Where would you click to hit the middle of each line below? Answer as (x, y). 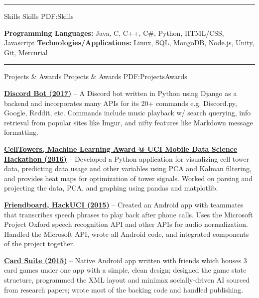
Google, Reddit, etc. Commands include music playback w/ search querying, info (128, 113)
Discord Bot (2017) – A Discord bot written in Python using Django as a (121, 93)
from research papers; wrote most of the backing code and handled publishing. (124, 289)
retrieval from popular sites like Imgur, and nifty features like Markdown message (129, 122)
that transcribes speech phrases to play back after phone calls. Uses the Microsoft (129, 214)
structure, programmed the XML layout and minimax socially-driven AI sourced (127, 280)
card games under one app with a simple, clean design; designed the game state (125, 270)
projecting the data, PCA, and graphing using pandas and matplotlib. (111, 188)
